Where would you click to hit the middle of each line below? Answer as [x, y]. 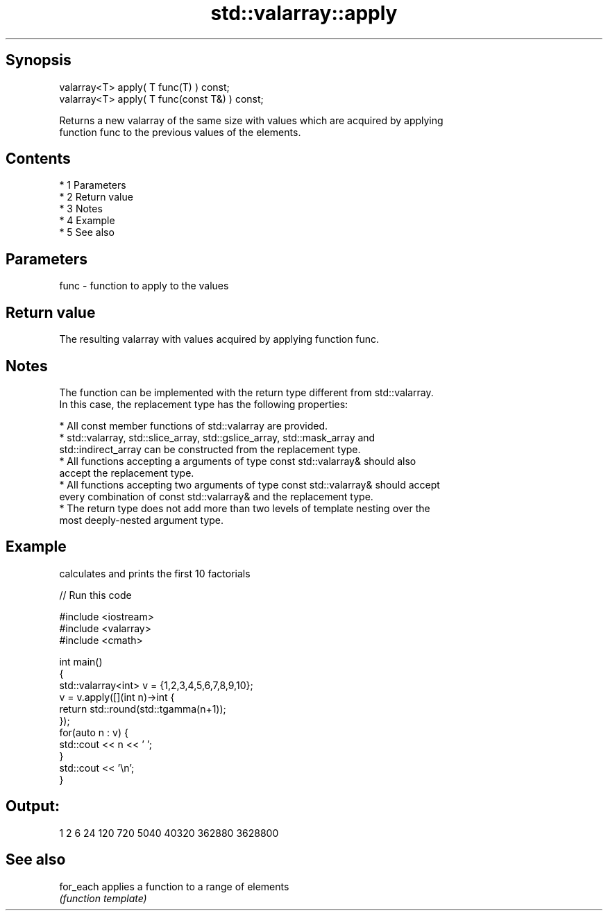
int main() [81, 661]
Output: [33, 806]
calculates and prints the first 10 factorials [155, 573]
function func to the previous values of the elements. [180, 132]
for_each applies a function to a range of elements [174, 886]
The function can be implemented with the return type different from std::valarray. [246, 392]
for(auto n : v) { [94, 732]
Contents [38, 159]
